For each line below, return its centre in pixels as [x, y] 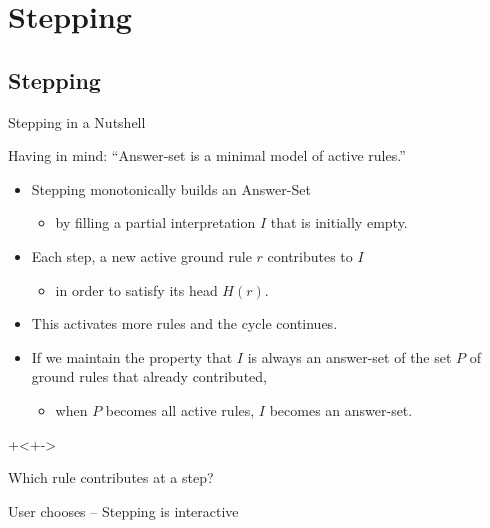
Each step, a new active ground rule [141, 255]
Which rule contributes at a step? [111, 477]
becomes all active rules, [180, 409]
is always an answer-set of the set [349, 356]
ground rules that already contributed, [149, 376]
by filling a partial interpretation [155, 222]
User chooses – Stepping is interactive [123, 510]
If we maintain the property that [132, 356]
